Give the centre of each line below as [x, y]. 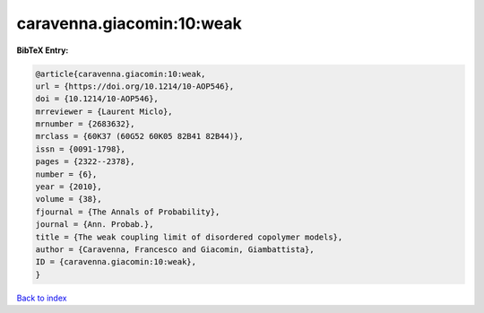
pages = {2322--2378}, [85, 162]
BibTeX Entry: [43, 50]
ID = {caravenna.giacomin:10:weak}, [116, 262]
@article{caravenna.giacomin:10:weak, [121, 74]
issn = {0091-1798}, [80, 149]
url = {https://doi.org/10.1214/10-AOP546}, [135, 86]
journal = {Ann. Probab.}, [95, 225]
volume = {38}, [69, 199]
